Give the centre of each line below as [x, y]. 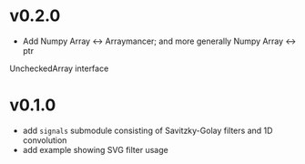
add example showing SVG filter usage [95, 149]
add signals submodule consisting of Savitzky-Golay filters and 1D [147, 130]
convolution [45, 140]
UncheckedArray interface [59, 68]
